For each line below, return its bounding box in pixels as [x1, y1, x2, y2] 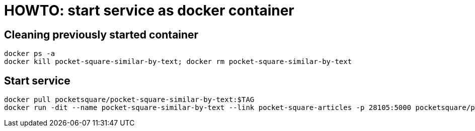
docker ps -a [4, 49, 55, 58]
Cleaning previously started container [4, 28, 199, 41]
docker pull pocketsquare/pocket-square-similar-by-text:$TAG [4, 95, 255, 104]
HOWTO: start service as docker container [4, 2, 294, 19]
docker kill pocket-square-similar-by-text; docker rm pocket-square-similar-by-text [4, 57, 352, 66]
